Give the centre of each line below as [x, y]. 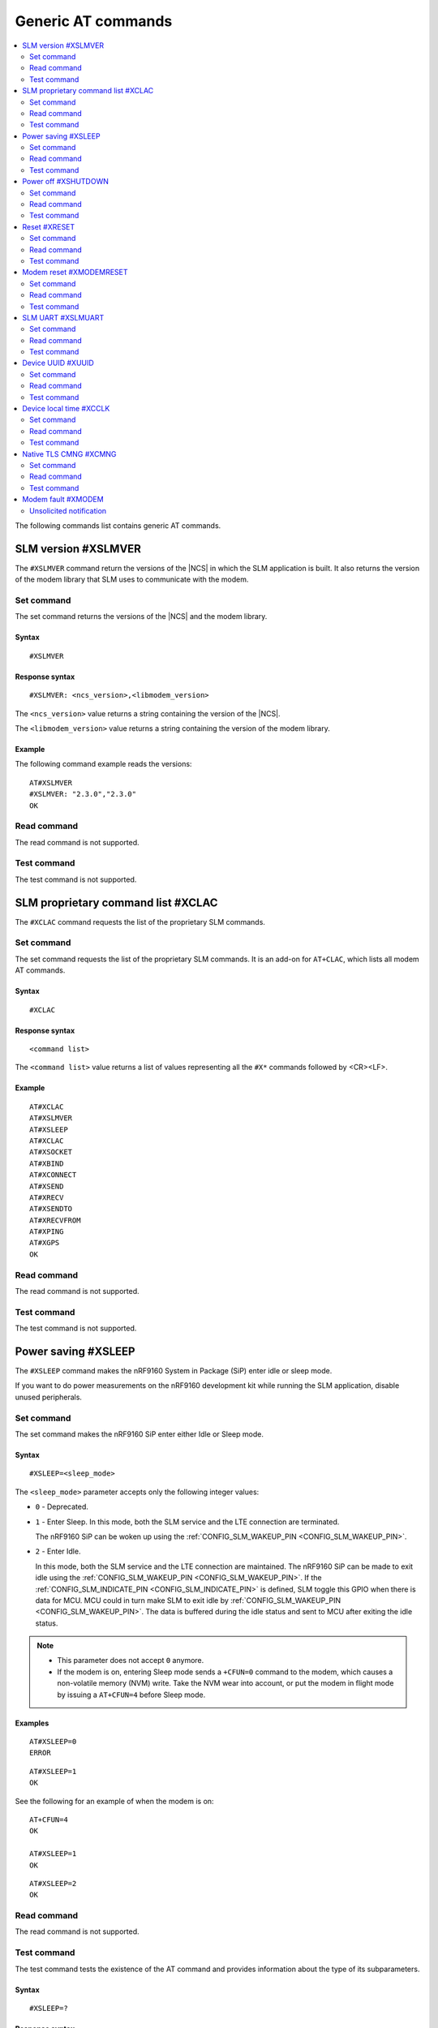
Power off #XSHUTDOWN [66, 182]
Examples [32, 1723]
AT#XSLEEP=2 [53, 1883]
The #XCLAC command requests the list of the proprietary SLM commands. [140, 922]
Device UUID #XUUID [58, 363]
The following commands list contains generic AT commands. [118, 525]
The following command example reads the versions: [103, 764]
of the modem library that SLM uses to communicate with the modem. [132, 579]
